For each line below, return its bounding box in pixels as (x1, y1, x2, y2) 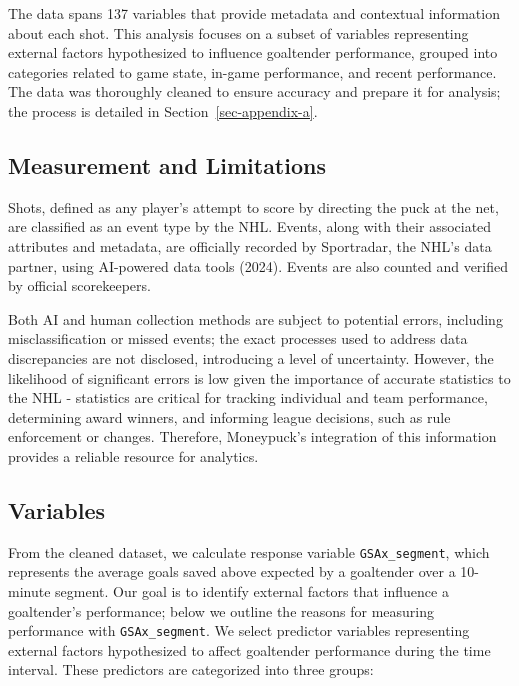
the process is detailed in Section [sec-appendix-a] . (8, 100, 318, 121)
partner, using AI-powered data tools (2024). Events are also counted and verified (8, 255, 509, 276)
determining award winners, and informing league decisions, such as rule (8, 406, 451, 427)
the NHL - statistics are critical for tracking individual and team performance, (8, 387, 488, 408)
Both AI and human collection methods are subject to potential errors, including (8, 308, 503, 329)
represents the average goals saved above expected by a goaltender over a (8, 561, 456, 582)
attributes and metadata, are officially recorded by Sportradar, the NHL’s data (8, 235, 492, 256)
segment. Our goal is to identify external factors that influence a (55, 580, 449, 601)
